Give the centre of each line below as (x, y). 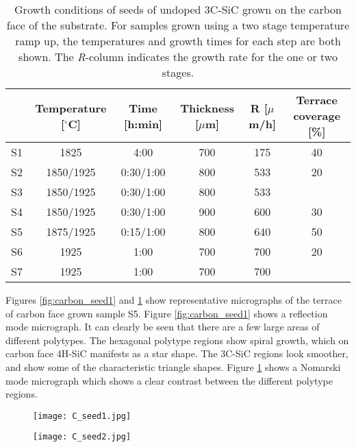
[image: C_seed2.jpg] (82, 437)
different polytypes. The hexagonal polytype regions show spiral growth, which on (177, 340)
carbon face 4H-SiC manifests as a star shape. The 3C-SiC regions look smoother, (177, 353)
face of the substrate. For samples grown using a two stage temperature (178, 25)
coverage (317, 116)
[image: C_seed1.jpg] (82, 416)
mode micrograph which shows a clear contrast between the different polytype (169, 380)
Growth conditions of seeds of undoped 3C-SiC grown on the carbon (178, 9)
